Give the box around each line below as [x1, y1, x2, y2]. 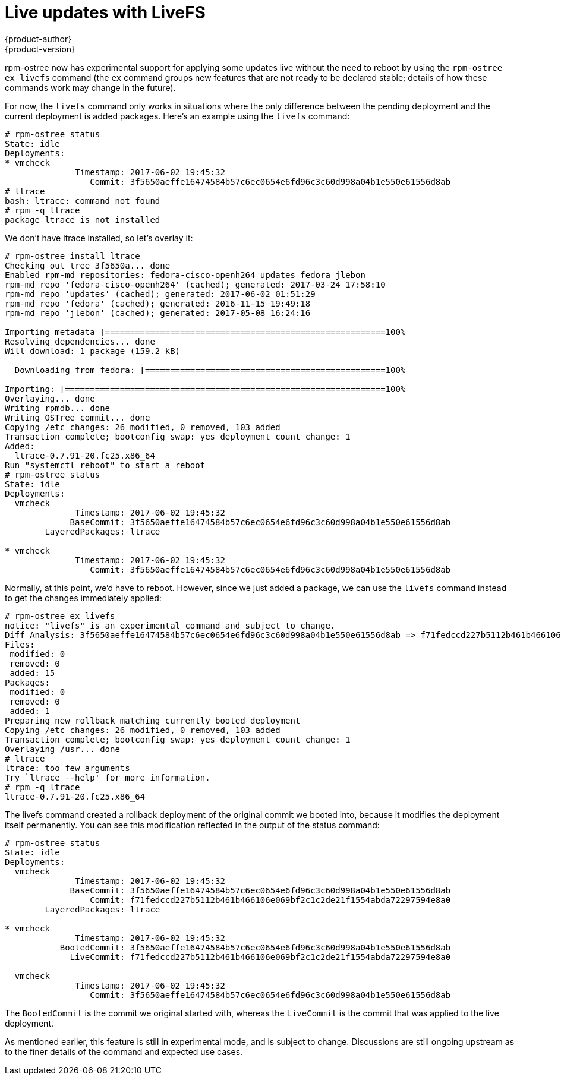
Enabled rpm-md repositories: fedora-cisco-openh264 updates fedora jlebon [5, 270, 365, 280]
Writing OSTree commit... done [5, 412, 150, 422]
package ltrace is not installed [5, 214, 160, 225]
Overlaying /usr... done [5, 744, 120, 754]
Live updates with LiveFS [5, 2, 206, 23]
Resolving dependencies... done [5, 336, 155, 346]
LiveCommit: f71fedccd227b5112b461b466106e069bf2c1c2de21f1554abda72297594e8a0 [70, 952, 451, 962]
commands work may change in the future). [5, 82, 176, 93]
